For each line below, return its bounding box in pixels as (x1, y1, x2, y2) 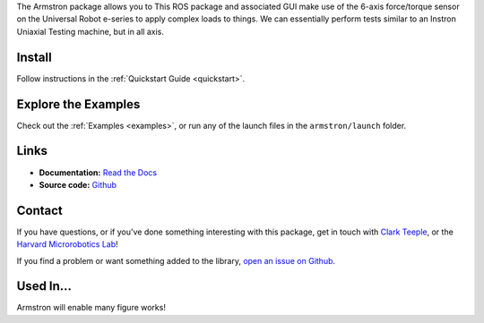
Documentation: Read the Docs (39, 166, 157, 178)
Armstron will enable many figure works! (16, 302, 166, 313)
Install (16, 49, 53, 64)
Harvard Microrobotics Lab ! (16, 239, 118, 250)
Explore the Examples (16, 97, 141, 112)
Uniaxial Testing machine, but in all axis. (16, 26, 165, 37)
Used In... (16, 278, 72, 294)
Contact (16, 202, 63, 218)
